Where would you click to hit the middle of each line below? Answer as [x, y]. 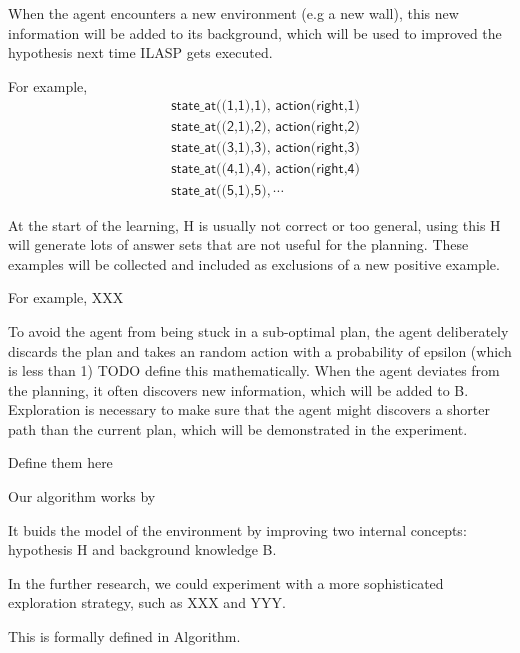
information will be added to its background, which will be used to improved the [255, 32]
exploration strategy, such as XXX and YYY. [147, 602]
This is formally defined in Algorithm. [124, 636]
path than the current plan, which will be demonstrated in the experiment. [238, 428]
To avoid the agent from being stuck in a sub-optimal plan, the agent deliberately [258, 330]
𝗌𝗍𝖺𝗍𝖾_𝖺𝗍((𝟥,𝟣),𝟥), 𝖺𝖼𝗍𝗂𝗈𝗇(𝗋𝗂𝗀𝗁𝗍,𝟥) [265, 148]
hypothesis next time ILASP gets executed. [140, 52]
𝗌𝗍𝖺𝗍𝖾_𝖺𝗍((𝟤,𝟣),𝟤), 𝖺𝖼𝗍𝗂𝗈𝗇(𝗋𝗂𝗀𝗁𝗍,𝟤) [265, 127]
